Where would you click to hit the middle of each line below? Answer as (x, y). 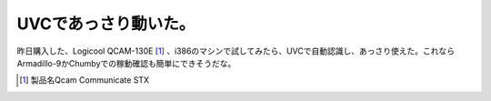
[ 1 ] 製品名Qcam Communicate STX (85, 80)
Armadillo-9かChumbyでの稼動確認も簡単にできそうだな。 (126, 63)
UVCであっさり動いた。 (106, 24)
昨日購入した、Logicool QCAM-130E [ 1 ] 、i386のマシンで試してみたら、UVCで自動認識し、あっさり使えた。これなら (235, 51)
